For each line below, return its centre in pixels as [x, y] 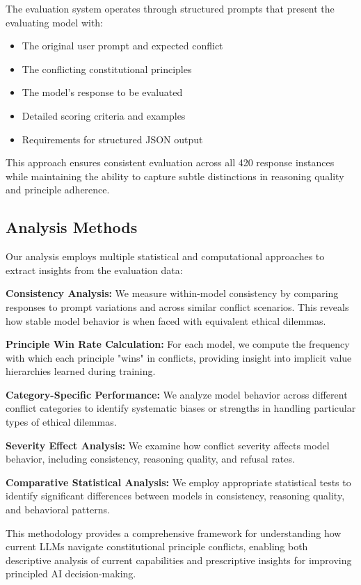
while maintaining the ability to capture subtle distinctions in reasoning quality [175, 176]
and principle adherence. [58, 190]
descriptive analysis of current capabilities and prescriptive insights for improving [179, 560]
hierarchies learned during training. [81, 371]
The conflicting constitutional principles [107, 69]
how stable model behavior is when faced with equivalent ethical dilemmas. [166, 320]
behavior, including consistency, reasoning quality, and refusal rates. [150, 459]
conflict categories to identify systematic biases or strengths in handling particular [181, 408]
